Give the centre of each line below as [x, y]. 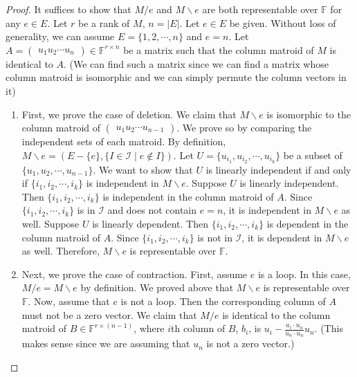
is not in [215, 237]
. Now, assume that [69, 301]
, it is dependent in [282, 237]
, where [149, 328]
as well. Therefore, [61, 251]
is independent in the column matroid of [188, 196]
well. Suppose [51, 223]
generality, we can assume [60, 36]
